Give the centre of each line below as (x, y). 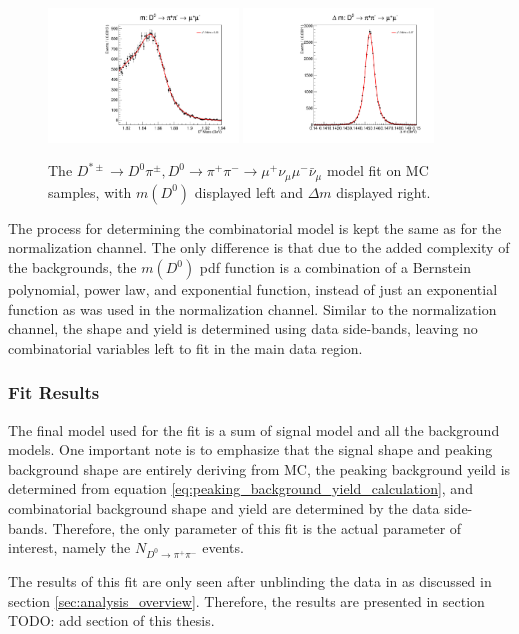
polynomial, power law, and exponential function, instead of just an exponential (253, 289)
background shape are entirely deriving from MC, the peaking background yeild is (259, 468)
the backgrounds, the (72, 267)
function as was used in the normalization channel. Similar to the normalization (252, 308)
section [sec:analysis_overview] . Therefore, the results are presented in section (246, 600)
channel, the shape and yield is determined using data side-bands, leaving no (243, 328)
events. (223, 547)
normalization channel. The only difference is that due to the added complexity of (259, 247)
